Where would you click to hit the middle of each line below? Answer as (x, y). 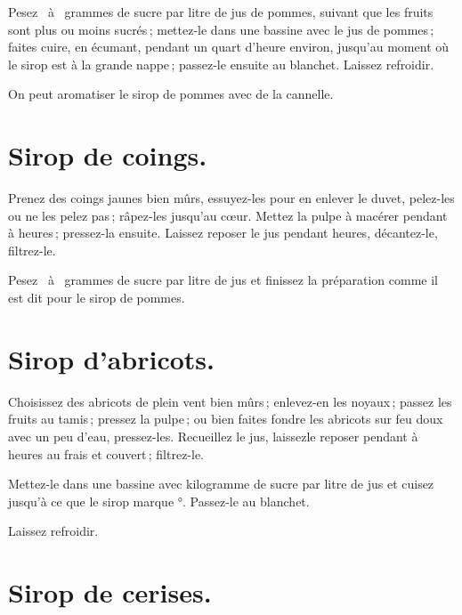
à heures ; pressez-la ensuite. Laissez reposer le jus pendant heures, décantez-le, (223, 233)
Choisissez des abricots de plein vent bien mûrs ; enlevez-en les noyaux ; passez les (230, 401)
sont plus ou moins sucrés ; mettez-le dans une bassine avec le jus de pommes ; (221, 29)
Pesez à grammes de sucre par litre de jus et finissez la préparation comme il (223, 280)
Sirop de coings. (108, 155)
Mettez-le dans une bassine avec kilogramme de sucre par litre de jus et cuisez (221, 484)
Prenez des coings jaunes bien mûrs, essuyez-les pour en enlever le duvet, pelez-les (231, 198)
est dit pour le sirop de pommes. (97, 298)
